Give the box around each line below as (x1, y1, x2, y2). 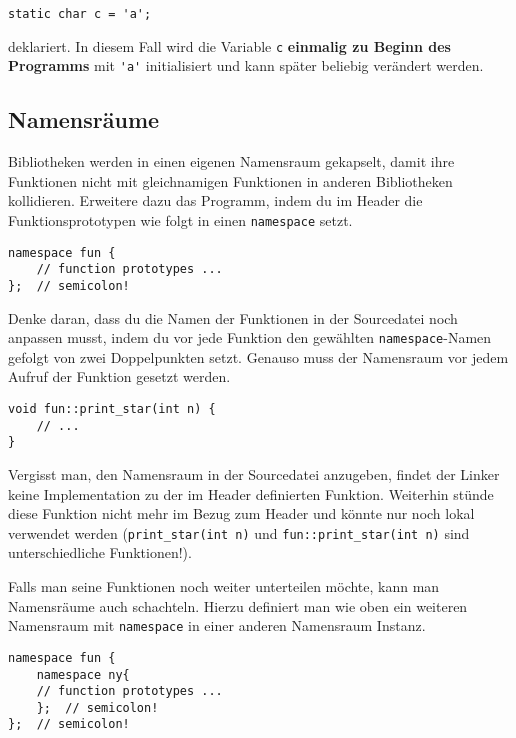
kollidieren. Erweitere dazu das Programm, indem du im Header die (8, 190, 423, 211)
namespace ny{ (36, 667, 130, 682)
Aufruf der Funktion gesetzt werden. (8, 366, 231, 387)
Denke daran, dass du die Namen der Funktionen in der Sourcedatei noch (8, 307, 458, 328)
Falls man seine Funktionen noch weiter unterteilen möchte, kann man (8, 576, 440, 597)
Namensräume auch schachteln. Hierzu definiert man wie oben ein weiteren (8, 595, 468, 616)
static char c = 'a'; (8, 7, 152, 21)
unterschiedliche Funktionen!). (8, 542, 192, 563)
